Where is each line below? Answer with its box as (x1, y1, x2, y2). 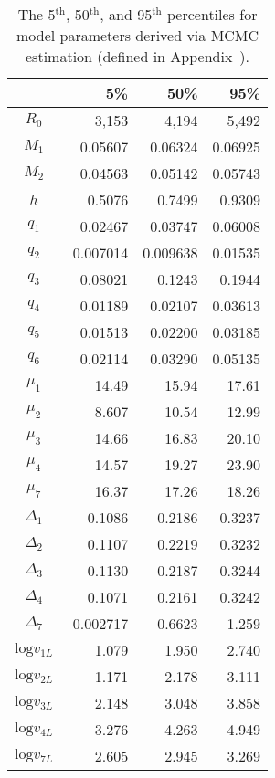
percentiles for (166, 4, 258, 25)
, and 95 (100, 4, 153, 25)
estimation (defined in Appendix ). (26, 46, 250, 67)
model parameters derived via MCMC (16, 25, 259, 46)
